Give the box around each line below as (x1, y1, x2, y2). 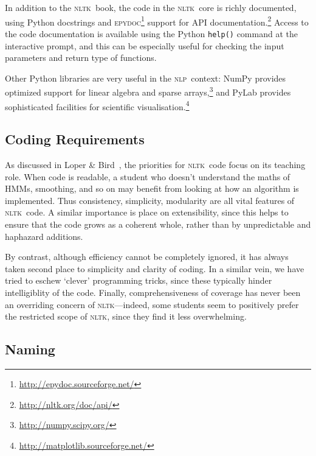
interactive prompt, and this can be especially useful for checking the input (5, 39, 284, 52)
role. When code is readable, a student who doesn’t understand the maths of (5, 170, 290, 183)
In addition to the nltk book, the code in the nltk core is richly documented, (5, 1, 297, 13)
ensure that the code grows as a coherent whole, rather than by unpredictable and (5, 217, 311, 230)
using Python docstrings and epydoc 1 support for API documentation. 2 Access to (5, 13, 309, 28)
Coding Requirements (5, 130, 145, 149)
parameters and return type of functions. (5, 51, 157, 64)
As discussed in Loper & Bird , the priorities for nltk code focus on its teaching (5, 158, 306, 170)
